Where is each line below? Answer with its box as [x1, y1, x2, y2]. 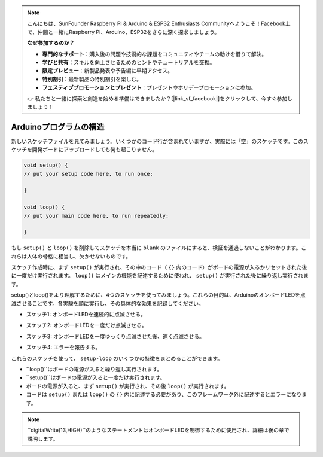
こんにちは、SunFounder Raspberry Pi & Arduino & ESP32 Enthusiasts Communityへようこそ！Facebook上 [27, 20, 291, 27]
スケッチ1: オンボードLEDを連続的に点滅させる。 [26, 311, 147, 318]
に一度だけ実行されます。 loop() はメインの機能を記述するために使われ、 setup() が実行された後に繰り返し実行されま [11, 272, 309, 279]
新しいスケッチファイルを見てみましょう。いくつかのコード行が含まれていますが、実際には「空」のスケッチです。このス [11, 138, 309, 145]
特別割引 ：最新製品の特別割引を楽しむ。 [42, 75, 142, 83]
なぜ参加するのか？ [27, 39, 75, 47]
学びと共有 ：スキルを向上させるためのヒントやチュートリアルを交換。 [42, 59, 215, 66]
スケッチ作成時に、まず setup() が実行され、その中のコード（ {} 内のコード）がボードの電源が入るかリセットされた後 [11, 264, 307, 271]
